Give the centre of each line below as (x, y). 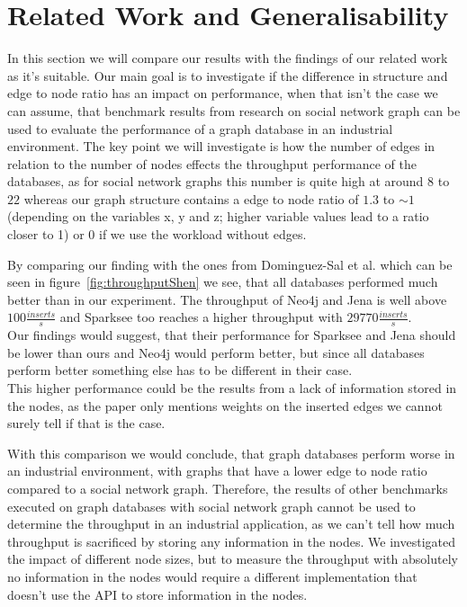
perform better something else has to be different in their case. (180, 370)
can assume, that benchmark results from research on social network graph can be (234, 110)
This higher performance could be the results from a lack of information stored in (232, 388)
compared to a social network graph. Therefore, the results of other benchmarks (228, 489)
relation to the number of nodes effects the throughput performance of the (212, 163)
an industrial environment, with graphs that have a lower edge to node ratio (217, 471)
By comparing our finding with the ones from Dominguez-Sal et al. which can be (230, 264)
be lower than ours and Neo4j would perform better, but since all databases (216, 352)
